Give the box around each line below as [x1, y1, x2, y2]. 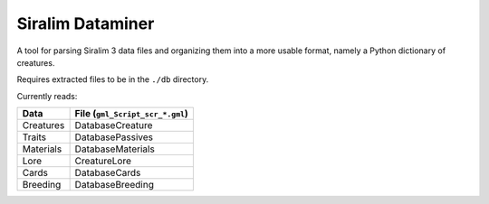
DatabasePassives [74, 131, 154, 144]
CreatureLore [74, 154, 131, 167]
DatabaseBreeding [74, 179, 154, 191]
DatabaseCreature [74, 119, 153, 132]
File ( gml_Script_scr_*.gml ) [74, 107, 189, 120]
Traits [22, 131, 47, 144]
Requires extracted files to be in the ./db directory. [16, 74, 209, 85]
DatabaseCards [74, 167, 141, 180]
